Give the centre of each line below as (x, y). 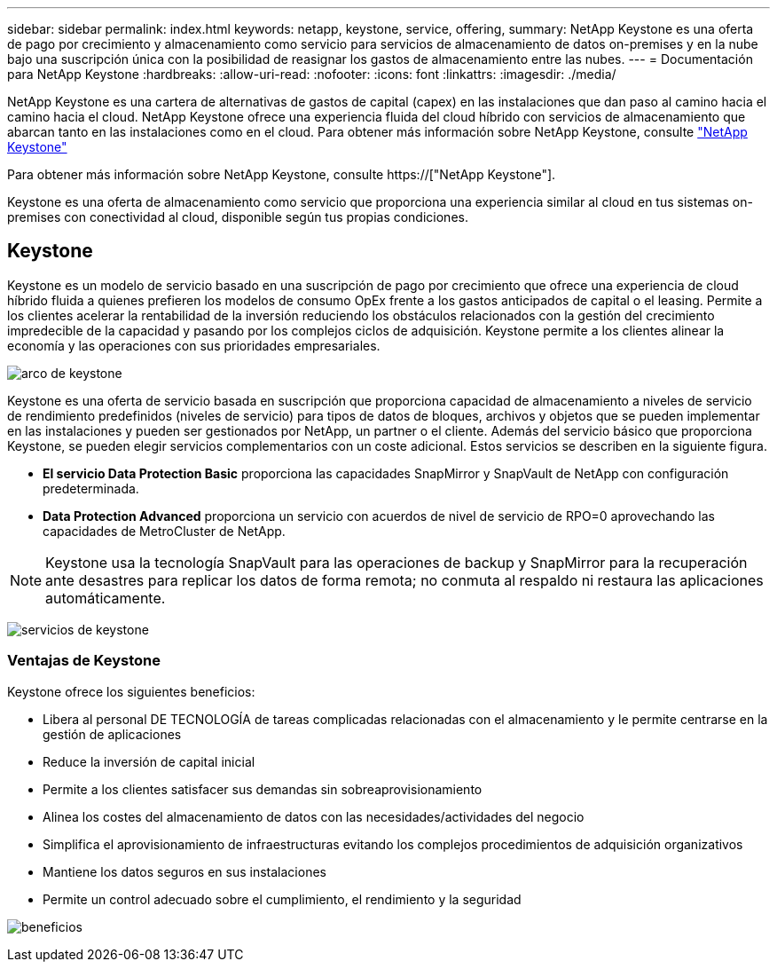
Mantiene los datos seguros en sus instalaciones (184, 871)
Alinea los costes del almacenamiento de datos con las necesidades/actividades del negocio (314, 816)
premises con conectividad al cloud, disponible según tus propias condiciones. (238, 217)
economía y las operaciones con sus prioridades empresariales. (194, 345)
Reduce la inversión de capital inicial (149, 761)
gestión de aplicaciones (112, 734)
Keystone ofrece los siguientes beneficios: (131, 691)
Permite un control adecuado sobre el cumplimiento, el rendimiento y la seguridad (282, 899)
